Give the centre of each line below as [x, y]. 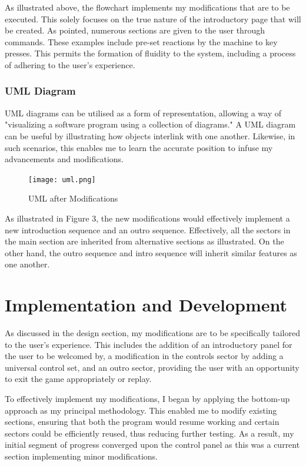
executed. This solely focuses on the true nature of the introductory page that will [153, 19]
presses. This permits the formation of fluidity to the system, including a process [150, 53]
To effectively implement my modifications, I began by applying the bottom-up [147, 399]
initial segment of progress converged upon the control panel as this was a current [152, 445]
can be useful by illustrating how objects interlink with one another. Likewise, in [150, 135]
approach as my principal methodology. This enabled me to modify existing [141, 410]
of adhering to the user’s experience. [70, 64]
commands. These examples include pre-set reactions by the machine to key [141, 41]
